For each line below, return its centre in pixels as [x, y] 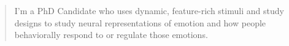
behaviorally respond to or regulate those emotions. [111, 35]
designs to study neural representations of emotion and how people [140, 22]
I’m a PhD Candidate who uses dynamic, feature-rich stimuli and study [149, 10]
